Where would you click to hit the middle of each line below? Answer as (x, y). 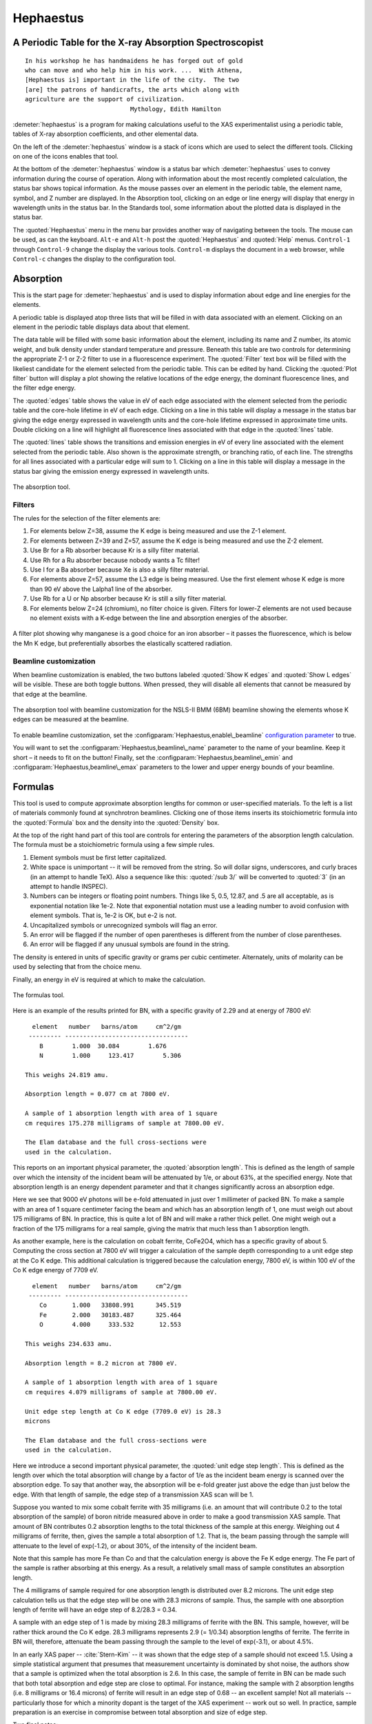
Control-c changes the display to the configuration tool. (94, 259)
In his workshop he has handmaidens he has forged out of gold (134, 61)
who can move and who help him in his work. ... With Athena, (134, 70)
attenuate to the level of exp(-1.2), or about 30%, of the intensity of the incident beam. (135, 1545)
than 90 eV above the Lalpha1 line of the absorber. (101, 589)
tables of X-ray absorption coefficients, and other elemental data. (106, 134)
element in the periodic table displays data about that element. (101, 327)
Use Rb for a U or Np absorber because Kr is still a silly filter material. (128, 599)
